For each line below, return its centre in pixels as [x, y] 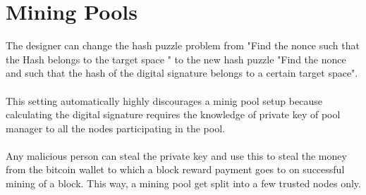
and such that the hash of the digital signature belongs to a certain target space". [182, 73]
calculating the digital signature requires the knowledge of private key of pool [173, 114]
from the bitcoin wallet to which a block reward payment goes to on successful [175, 169]
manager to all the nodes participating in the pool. [115, 128]
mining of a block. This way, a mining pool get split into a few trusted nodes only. [183, 183]
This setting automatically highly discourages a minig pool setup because [164, 100]
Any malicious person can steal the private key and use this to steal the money [176, 155]
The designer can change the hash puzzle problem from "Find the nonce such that [183, 45]
